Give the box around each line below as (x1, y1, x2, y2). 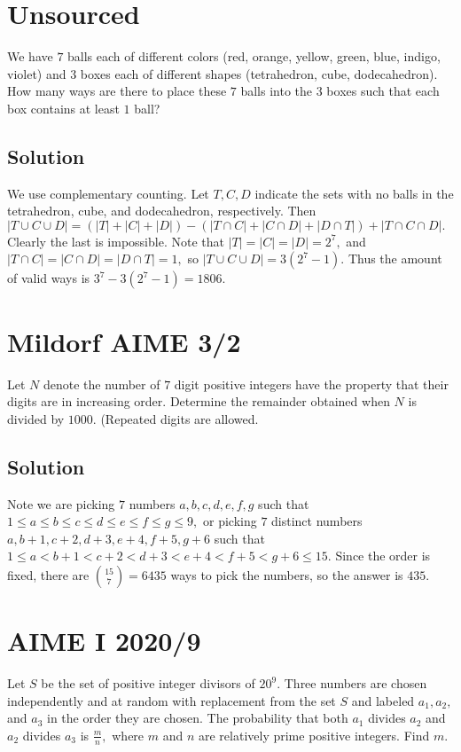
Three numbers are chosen (284, 674, 427, 693)
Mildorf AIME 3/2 (7, 323, 241, 359)
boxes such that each (326, 82, 440, 100)
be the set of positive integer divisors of (41, 674, 255, 693)
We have (7, 47, 53, 66)
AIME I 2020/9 (7, 623, 201, 659)
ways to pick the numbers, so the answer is (170, 565, 403, 584)
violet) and (7, 64, 66, 82)
